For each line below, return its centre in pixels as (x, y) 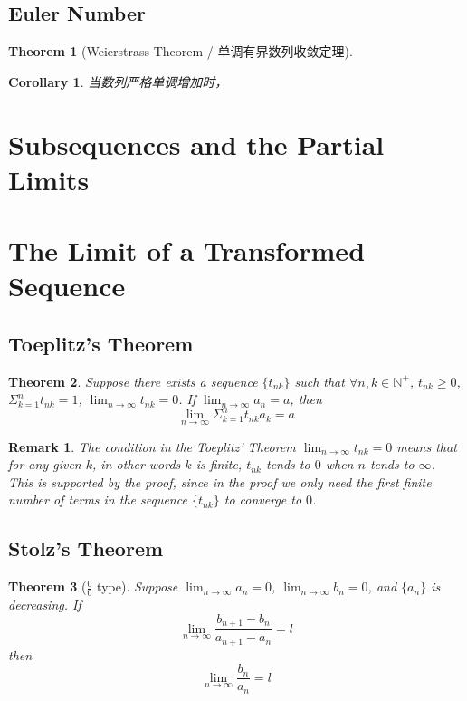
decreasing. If (45, 605)
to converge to (263, 499)
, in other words (137, 464)
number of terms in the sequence (98, 499)
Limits (49, 179)
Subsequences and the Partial (196, 144)
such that (319, 381)
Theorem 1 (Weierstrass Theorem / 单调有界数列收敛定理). (181, 51)
